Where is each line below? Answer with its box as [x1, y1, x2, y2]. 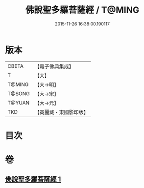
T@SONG [7, 90, 30, 97]
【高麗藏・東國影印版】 [34, 108, 89, 115]
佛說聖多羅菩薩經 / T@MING [25, 4, 140, 16]
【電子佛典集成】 [34, 63, 74, 70]
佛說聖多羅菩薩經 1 [5, 175, 61, 184]
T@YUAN [7, 99, 30, 106]
